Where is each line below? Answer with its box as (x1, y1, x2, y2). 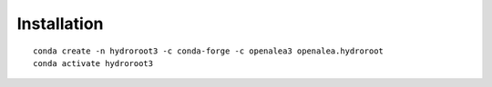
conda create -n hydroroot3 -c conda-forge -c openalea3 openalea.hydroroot (33, 45, 384, 56)
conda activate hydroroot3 (33, 58, 154, 68)
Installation (16, 14, 104, 34)
